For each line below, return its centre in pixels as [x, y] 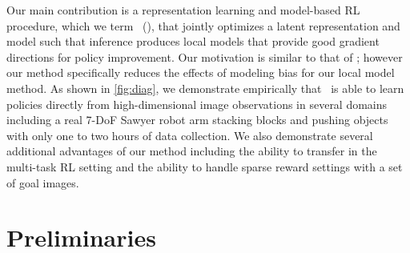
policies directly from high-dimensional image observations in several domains [197, 104]
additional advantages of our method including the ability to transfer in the [192, 151]
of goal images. [43, 182]
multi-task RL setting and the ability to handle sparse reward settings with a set [205, 166]
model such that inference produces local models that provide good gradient [193, 41]
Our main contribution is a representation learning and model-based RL [183, 10]
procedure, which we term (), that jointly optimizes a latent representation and [203, 25]
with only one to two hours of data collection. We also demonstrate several [190, 135]
